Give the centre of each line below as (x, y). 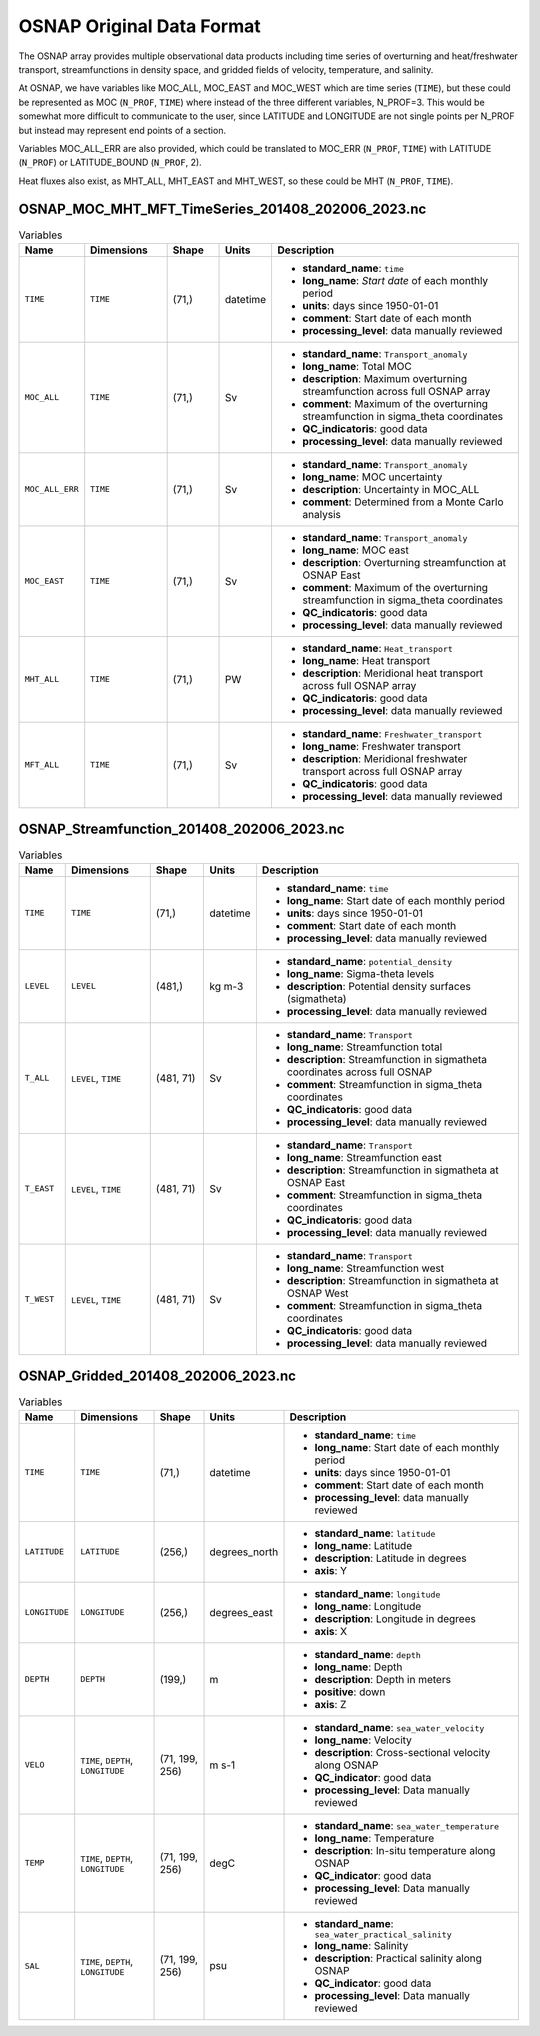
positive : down (350, 1692)
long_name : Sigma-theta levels (360, 973)
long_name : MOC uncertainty (372, 477)
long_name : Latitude (363, 1545)
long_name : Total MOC (357, 366)
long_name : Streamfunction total (364, 1047)
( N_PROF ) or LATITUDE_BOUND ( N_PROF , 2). (110, 162)
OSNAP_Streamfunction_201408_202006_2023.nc (181, 829)
